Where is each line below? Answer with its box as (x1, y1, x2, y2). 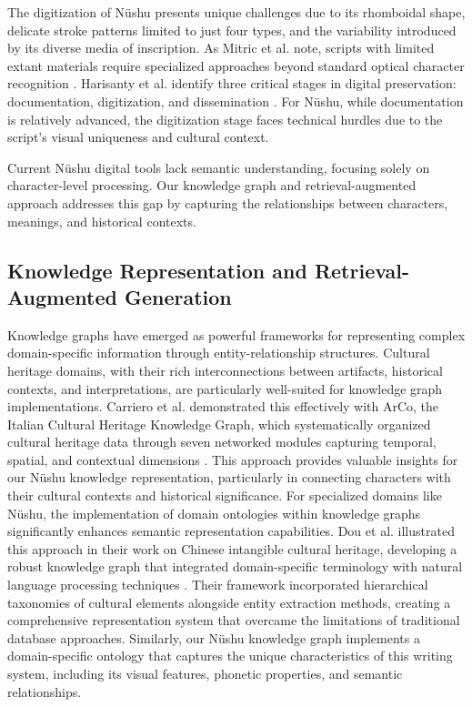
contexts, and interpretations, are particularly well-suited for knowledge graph (7, 379, 443, 398)
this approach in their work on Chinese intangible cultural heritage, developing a (7, 539, 457, 558)
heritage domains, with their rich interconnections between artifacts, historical (7, 360, 443, 379)
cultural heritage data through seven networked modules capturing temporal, (7, 432, 437, 451)
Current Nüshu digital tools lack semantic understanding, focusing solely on (7, 157, 430, 177)
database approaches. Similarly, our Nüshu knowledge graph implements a (7, 628, 420, 647)
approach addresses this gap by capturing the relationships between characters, (7, 193, 448, 212)
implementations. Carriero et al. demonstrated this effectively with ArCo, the (7, 397, 439, 416)
